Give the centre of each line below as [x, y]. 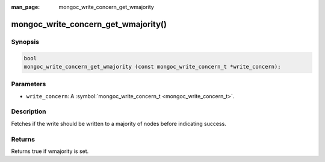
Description [29, 111]
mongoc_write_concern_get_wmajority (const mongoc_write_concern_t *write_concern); [152, 67]
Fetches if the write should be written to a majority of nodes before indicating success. [119, 123]
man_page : [26, 7]
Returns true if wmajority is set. [50, 151]
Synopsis [25, 42]
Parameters [29, 84]
